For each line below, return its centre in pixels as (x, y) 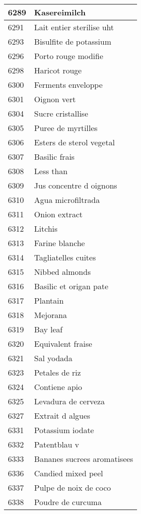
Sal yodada (53, 358)
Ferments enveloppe (68, 85)
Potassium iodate (64, 430)
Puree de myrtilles (66, 128)
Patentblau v (57, 444)
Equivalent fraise (63, 344)
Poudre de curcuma (68, 502)
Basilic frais (54, 157)
